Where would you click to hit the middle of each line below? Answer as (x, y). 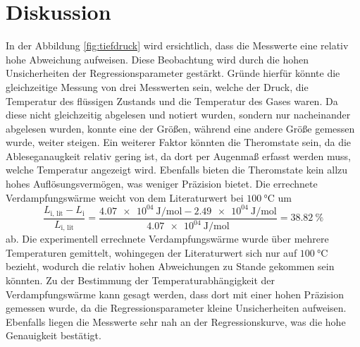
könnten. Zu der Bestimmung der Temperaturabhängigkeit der (140, 280)
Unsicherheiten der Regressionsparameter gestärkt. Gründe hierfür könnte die (173, 73)
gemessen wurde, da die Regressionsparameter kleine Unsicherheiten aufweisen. (176, 308)
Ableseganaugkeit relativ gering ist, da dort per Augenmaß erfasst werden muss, (178, 156)
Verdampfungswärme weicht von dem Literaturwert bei (125, 197)
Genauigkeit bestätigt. (54, 335)
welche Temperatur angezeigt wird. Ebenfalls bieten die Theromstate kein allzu (177, 170)
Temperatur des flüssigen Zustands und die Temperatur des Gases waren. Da (172, 101)
